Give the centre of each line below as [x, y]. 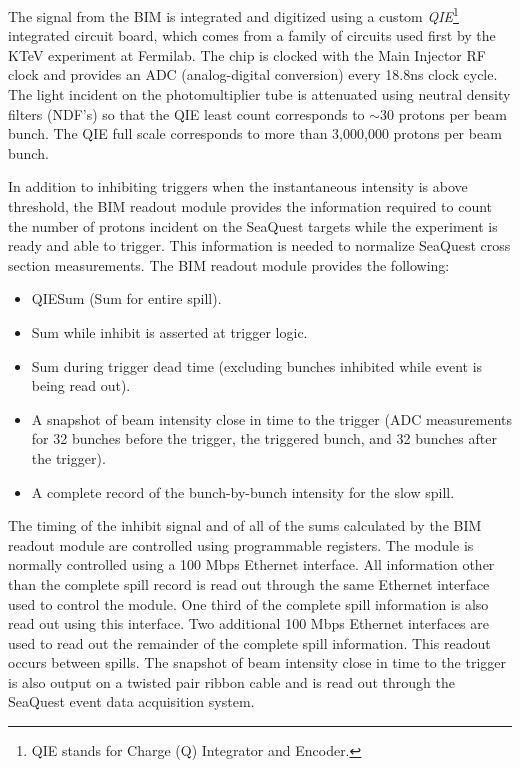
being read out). [81, 385]
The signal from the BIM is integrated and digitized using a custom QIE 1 [233, 14]
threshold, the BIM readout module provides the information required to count [250, 206]
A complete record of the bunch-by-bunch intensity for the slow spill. [243, 491]
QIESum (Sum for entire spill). [126, 298]
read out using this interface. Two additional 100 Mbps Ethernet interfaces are [248, 623]
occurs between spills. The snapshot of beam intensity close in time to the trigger [257, 662]
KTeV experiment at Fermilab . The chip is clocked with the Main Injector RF [247, 54]
